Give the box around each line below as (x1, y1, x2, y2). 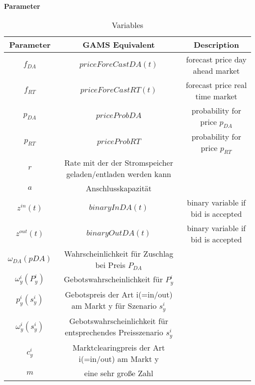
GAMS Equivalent (82, 38, 155, 50)
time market (195, 90, 237, 102)
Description (193, 38, 239, 50)
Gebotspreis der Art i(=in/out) (65, 288, 173, 300)
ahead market (193, 64, 240, 76)
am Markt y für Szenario (71, 299, 157, 311)
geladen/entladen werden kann (66, 168, 171, 179)
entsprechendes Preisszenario (65, 326, 163, 338)
